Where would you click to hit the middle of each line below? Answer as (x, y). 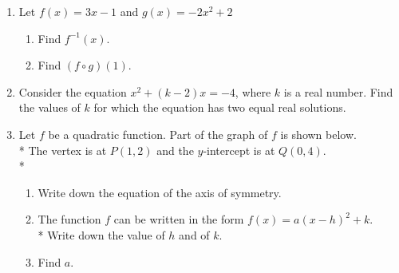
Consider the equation (73, 91)
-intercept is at (239, 150)
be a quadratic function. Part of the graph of (158, 134)
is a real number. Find (338, 91)
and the (175, 150)
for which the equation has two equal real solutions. (220, 107)
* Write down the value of (101, 234)
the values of (49, 107)
